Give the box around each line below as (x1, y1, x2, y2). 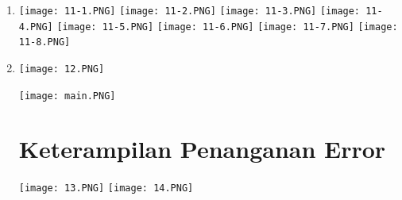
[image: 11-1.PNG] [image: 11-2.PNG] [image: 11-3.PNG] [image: (18, 6, 361, 17)
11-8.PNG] (18, 37, 71, 48)
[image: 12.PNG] (18, 63, 105, 75)
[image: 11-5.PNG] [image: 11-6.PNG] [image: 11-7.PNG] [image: (56, 21, 398, 33)
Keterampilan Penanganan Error (18, 133, 386, 165)
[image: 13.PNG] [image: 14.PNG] (18, 183, 194, 194)
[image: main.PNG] (18, 90, 116, 102)
